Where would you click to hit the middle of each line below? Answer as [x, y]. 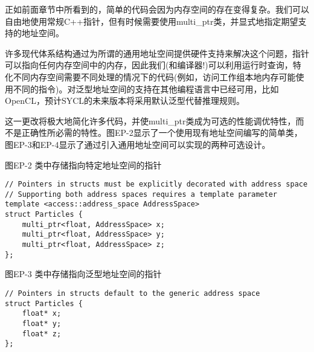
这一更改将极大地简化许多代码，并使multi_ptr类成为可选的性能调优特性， [150, 120]
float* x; [42, 314]
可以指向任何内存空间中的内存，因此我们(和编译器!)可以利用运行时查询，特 [153, 65]
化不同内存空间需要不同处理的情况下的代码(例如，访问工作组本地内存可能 [150, 76]
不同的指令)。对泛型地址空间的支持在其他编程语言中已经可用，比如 [146, 88]
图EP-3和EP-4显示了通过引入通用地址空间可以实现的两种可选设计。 [138, 144]
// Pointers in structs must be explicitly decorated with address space [156, 184]
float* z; [42, 334]
